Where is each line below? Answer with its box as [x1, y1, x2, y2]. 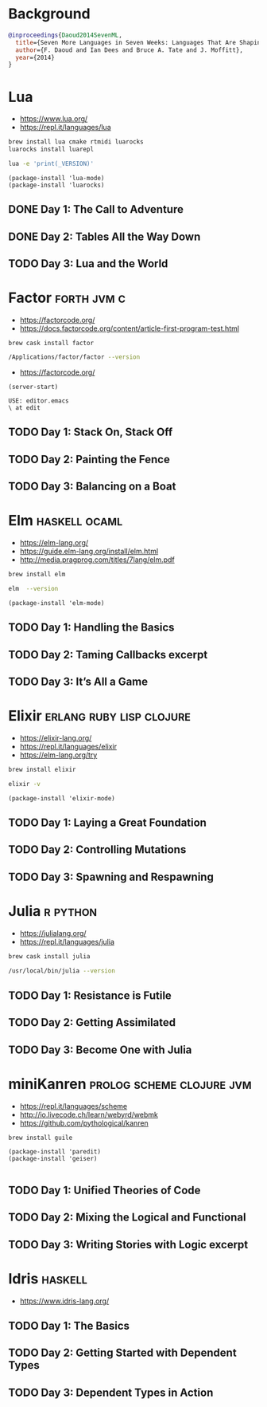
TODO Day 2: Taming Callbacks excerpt [8, 647, 208, 662]
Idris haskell [8, 1269, 87, 1287]
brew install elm [8, 570, 66, 578]
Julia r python [8, 902, 98, 920]
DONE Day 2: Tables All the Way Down [8, 230, 201, 243]
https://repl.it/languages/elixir [19, 741, 118, 751]
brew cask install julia [8, 952, 91, 961]
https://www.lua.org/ [19, 114, 88, 124]
